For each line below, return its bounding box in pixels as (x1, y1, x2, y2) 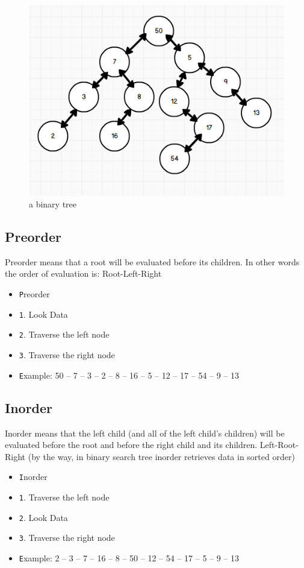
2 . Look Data (19, 511, 68, 523)
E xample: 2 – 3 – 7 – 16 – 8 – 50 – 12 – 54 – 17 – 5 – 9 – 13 (19, 551, 240, 564)
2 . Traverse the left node (19, 328, 110, 341)
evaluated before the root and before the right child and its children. (5, 438, 258, 451)
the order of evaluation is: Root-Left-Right (5, 267, 162, 280)
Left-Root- (259, 438, 299, 451)
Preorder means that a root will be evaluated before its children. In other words (5, 255, 300, 268)
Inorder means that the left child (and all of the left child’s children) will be (5, 426, 285, 439)
